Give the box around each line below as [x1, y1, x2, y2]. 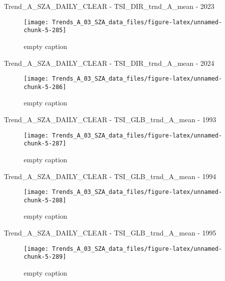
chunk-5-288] [24, 196, 66, 204]
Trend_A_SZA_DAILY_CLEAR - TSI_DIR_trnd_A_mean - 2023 [4, 1, 215, 11]
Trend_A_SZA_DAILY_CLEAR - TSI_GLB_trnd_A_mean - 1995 [4, 228, 216, 237]
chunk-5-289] [24, 253, 66, 261]
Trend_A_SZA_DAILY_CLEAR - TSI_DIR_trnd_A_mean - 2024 [4, 57, 215, 68]
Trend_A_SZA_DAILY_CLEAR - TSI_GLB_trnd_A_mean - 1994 [4, 171, 216, 181]
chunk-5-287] [24, 140, 66, 147]
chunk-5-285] [24, 27, 66, 34]
